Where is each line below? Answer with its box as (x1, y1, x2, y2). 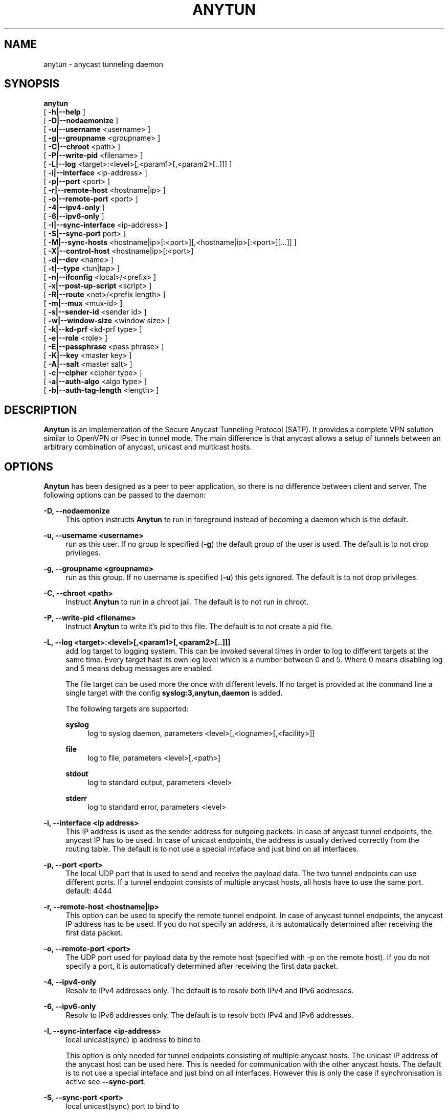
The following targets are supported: (65, 704, 189, 714)
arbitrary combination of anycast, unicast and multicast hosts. (43, 442, 252, 452)
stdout (65, 769, 88, 778)
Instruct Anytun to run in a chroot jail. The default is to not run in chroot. (65, 597, 309, 607)
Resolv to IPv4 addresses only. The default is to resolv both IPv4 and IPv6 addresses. (65, 986, 354, 995)
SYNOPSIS (4, 77, 60, 91)
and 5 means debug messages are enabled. (65, 664, 213, 673)
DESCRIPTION (4, 403, 77, 416)
